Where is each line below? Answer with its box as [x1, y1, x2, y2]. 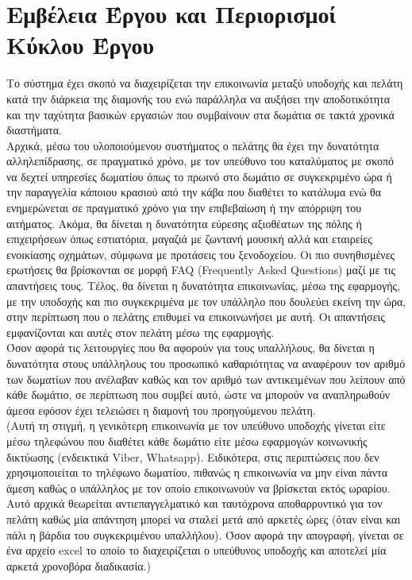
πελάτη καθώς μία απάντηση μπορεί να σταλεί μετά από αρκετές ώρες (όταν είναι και [6, 510, 401, 527]
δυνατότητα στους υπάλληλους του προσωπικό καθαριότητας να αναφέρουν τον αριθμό [6, 355, 406, 371]
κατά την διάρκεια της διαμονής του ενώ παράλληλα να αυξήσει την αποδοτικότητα [6, 90, 391, 106]
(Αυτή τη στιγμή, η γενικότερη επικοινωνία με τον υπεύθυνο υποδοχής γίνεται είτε [6, 417, 386, 434]
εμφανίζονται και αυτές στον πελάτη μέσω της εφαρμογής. [6, 323, 275, 340]
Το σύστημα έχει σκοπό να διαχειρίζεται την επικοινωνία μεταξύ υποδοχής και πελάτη [6, 75, 403, 91]
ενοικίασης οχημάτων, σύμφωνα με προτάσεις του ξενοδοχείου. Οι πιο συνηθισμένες [6, 246, 395, 262]
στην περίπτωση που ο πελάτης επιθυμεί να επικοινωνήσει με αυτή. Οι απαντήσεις [6, 308, 385, 325]
